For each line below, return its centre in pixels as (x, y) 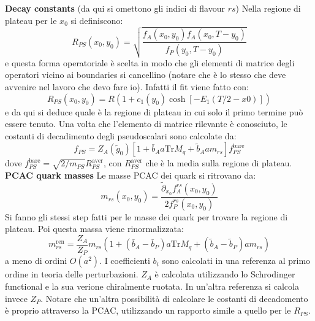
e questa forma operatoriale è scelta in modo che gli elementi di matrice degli (150, 62)
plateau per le (31, 20)
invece (16, 298)
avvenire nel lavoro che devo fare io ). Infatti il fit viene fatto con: (127, 86)
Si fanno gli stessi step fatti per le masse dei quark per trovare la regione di (146, 216)
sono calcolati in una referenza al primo (236, 261)
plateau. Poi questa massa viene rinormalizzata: (94, 229)
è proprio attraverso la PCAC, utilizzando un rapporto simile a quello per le (148, 310)
